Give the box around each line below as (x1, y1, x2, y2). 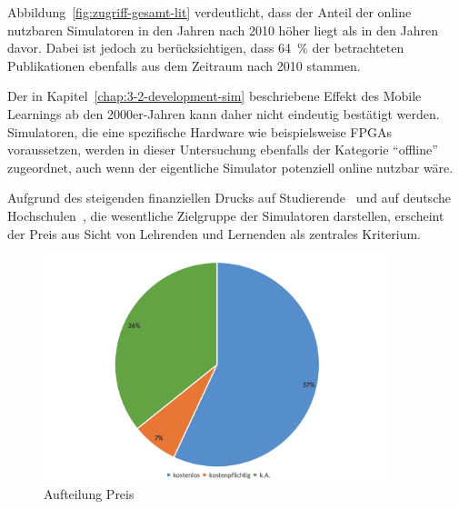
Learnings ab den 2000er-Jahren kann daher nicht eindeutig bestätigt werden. (7, 104, 440, 123)
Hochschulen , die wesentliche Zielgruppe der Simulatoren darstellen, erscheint (7, 205, 444, 225)
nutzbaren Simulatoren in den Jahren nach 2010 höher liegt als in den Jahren (7, 20, 438, 39)
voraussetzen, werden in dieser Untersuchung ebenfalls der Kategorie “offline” (7, 140, 438, 159)
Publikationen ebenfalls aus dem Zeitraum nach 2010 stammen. (7, 55, 361, 75)
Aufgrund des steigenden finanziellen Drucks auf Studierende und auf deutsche (7, 188, 451, 207)
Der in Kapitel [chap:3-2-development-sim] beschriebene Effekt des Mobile (7, 86, 422, 105)
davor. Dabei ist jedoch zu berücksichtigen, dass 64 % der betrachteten (7, 38, 404, 57)
